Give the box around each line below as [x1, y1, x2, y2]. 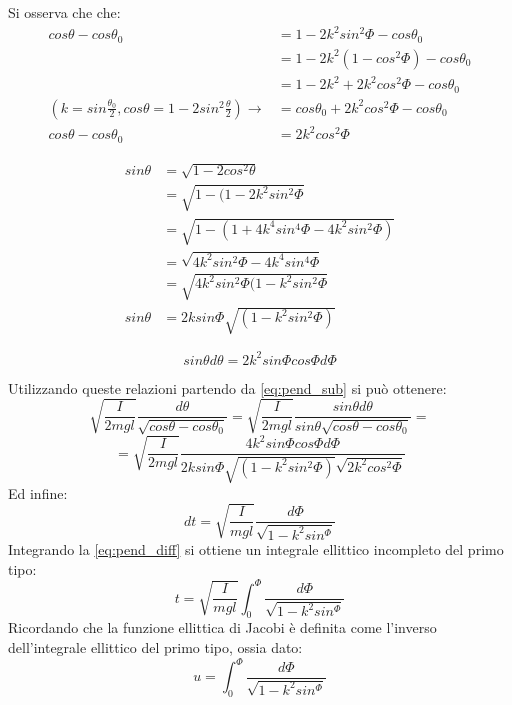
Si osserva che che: [8, 2, 121, 22]
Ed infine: [8, 482, 68, 503]
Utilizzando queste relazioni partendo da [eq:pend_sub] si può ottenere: [8, 377, 447, 398]
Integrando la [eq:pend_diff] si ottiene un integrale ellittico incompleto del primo [8, 538, 504, 559]
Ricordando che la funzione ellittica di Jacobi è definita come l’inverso [8, 617, 437, 638]
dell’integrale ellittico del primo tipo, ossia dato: [8, 637, 303, 658]
